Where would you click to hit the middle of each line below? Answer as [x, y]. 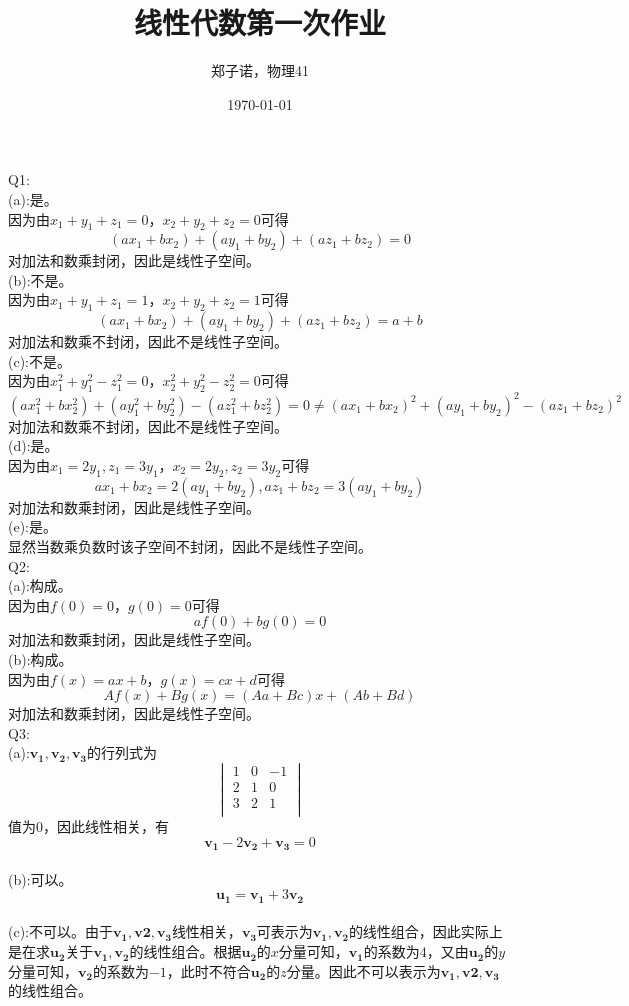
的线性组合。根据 [185, 951]
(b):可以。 [40, 878]
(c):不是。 [39, 360]
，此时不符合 [208, 970]
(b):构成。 [40, 658]
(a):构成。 [40, 585]
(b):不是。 [40, 279]
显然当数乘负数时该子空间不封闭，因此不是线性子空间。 [190, 545]
